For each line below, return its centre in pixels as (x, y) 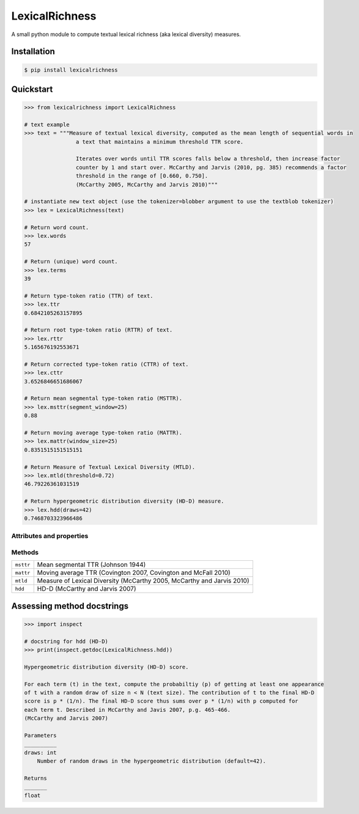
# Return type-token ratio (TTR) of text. (89, 296)
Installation (33, 52)
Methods (25, 552)
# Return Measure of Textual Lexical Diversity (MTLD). (110, 467)
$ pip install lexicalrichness (71, 70)
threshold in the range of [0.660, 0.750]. (142, 176)
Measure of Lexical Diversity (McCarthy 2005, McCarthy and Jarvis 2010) (143, 581)
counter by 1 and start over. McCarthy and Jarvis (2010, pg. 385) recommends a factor (211, 167)
